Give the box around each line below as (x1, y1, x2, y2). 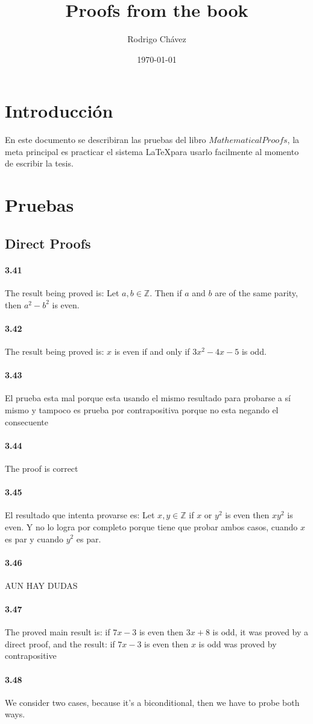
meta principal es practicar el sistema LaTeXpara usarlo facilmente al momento (5, 145, 299, 157)
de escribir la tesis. (5, 157, 74, 170)
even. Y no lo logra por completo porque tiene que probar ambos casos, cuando (5, 520, 298, 533)
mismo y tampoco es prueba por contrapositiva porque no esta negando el (5, 403, 279, 416)
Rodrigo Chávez (127, 33, 186, 45)
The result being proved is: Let (5, 286, 119, 299)
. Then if (150, 286, 182, 299)
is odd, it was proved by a (212, 626, 309, 638)
